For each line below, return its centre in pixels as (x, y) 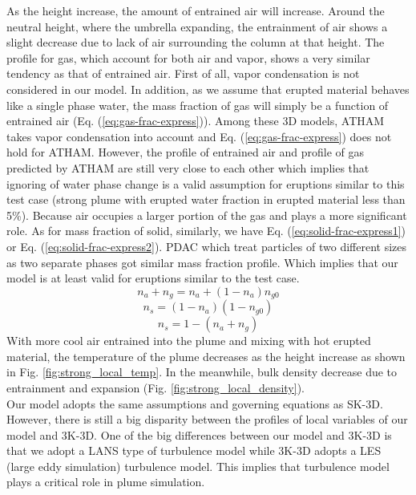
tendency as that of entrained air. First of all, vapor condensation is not (183, 73)
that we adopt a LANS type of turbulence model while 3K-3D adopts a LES (194, 450)
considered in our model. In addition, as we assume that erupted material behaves (208, 89)
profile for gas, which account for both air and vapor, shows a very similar (188, 57)
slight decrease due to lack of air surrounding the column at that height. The (196, 42)
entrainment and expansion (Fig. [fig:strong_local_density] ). (155, 387)
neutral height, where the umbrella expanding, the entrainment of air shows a (197, 26)
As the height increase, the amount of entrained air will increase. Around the (196, 10)
